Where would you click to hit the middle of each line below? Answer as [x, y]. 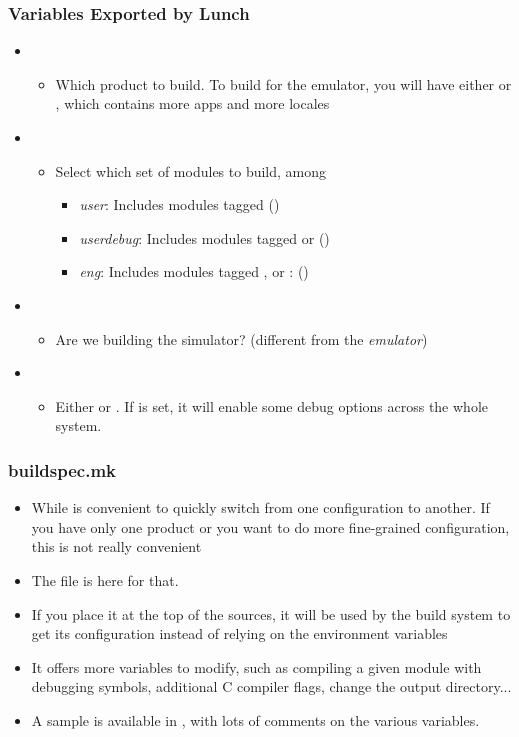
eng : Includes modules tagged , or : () [194, 271]
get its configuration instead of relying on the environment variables [239, 633]
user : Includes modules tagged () [179, 204]
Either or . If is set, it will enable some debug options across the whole [271, 405]
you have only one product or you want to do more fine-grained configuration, [270, 526]
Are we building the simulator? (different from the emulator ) [241, 338]
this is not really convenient [116, 546]
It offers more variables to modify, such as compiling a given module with [256, 666]
